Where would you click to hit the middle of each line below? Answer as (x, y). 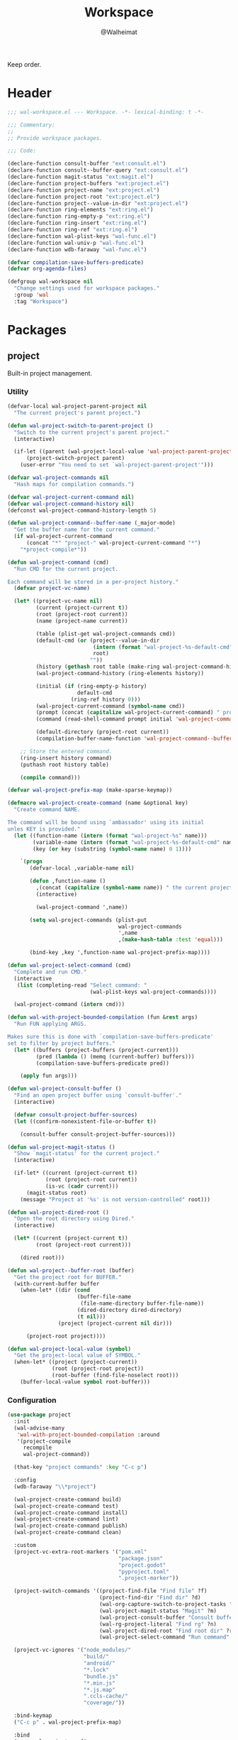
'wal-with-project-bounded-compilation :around (88, 1435)
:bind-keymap (33, 1716)
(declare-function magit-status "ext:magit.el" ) (80, 177)
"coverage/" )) (104, 1703)
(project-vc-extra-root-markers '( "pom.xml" (80, 1552)
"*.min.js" (99, 1683)
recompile (38, 1448)
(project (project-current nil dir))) (115, 1323)
